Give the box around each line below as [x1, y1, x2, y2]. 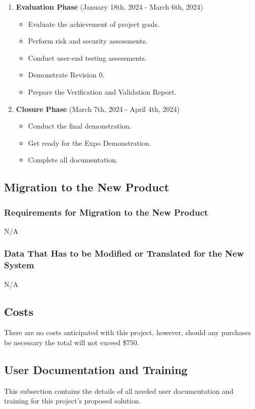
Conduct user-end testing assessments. [28, 52, 147, 63]
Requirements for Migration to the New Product [4, 206, 208, 218]
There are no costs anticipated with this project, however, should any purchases [4, 327, 251, 338]
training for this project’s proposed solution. [4, 395, 141, 406]
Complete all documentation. [28, 154, 118, 165]
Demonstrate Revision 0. [28, 69, 105, 80]
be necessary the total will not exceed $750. [4, 337, 139, 348]
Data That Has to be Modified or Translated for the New [4, 247, 244, 260]
